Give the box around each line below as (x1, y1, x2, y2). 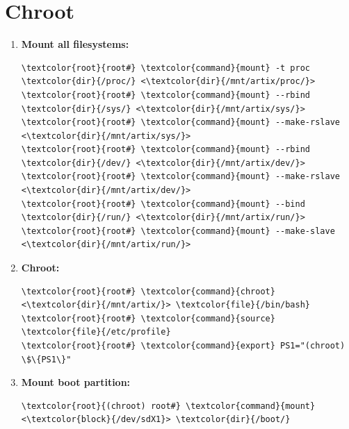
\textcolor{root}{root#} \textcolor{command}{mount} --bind (21, 199, 305, 209)
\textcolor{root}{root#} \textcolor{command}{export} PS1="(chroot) (21, 341, 346, 351)
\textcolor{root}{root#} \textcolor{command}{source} (21, 313, 275, 323)
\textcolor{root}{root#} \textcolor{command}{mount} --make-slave (21, 226, 335, 236)
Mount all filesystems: (21, 37, 129, 51)
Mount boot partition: (21, 375, 131, 389)
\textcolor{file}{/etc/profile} (21, 327, 171, 337)
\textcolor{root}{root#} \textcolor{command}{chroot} (21, 286, 275, 296)
